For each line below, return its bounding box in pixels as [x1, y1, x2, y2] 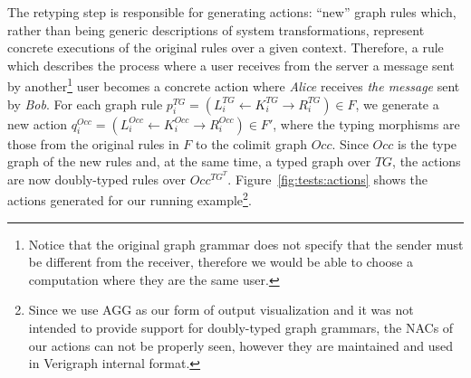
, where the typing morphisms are [273, 114, 460, 133]
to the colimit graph [196, 134, 307, 153]
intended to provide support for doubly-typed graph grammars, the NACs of [28, 318, 454, 337]
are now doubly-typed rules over [7, 169, 186, 188]
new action [7, 114, 68, 133]
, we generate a [355, 94, 439, 113]
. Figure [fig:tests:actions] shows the [227, 169, 428, 188]
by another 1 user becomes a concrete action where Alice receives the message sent [7, 74, 460, 96]
